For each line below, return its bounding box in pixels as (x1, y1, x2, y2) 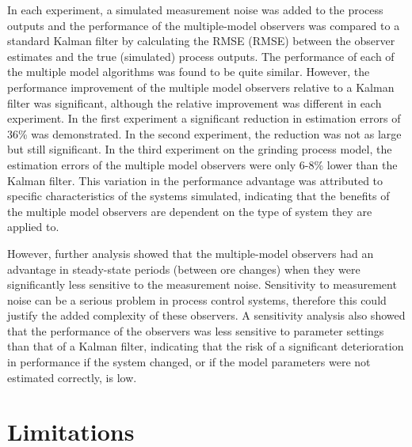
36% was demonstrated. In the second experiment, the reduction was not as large (7, 125, 402, 142)
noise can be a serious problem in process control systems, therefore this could (7, 291, 387, 308)
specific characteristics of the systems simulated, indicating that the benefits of (7, 188, 390, 204)
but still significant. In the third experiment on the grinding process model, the (7, 141, 392, 157)
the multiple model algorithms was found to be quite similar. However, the (7, 63, 370, 80)
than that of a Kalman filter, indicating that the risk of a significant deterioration (7, 338, 404, 354)
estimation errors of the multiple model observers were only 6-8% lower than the (7, 156, 398, 172)
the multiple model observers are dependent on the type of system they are (7, 203, 372, 219)
